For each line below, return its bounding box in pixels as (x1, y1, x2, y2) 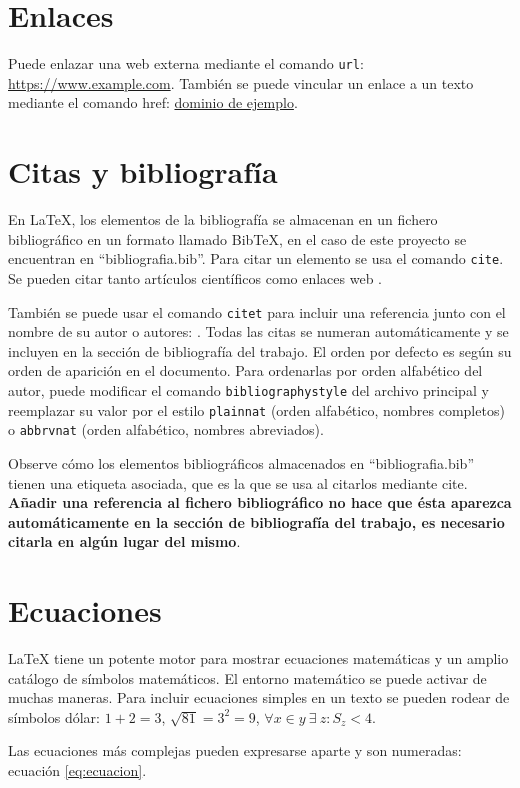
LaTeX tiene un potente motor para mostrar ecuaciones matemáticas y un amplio (8, 648, 509, 669)
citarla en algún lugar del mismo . (8, 531, 241, 552)
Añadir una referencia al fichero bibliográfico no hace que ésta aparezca (8, 492, 512, 513)
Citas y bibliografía (8, 151, 278, 192)
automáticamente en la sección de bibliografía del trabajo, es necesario (8, 511, 505, 532)
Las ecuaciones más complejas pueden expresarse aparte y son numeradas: (8, 740, 462, 761)
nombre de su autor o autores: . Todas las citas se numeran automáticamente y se (8, 321, 509, 342)
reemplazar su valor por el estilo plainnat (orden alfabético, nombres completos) (8, 399, 505, 420)
